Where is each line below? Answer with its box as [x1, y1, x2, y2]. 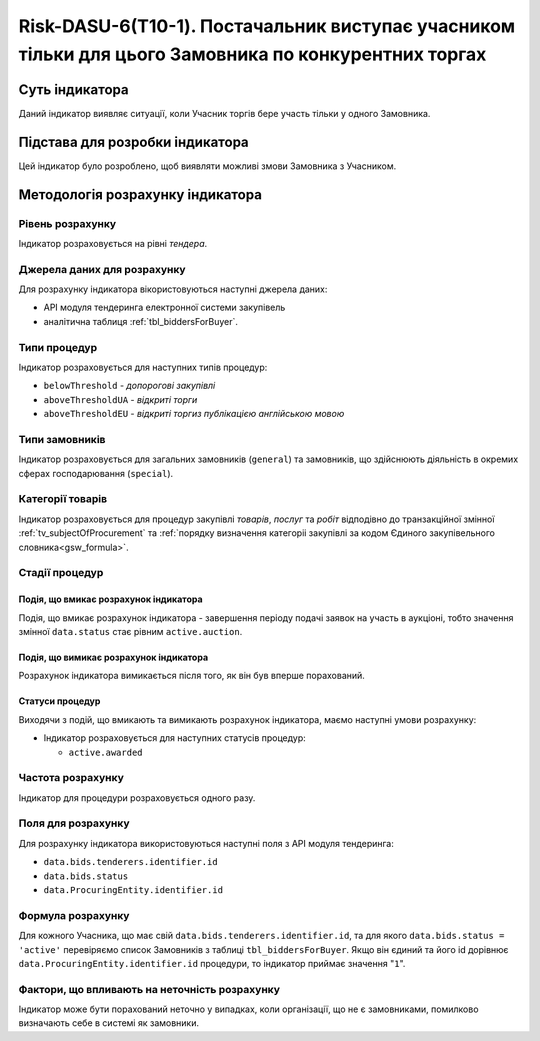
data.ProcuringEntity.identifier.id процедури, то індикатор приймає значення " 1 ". [18, 957, 406, 969]
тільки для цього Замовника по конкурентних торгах [18, 43, 487, 65]
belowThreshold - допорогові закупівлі [43, 380, 216, 392]
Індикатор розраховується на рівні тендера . [18, 237, 208, 249]
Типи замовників [18, 432, 106, 446]
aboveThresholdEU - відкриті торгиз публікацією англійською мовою [43, 408, 345, 420]
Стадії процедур [18, 566, 104, 580]
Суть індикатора [18, 81, 129, 98]
